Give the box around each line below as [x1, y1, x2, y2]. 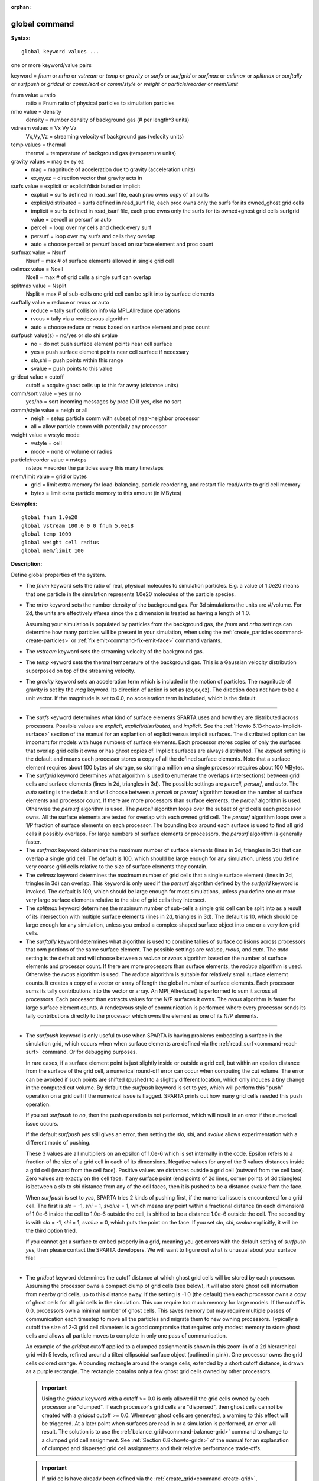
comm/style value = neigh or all [11, 406, 88, 413]
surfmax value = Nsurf [11, 249, 66, 256]
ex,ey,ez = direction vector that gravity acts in [31, 174, 143, 181]
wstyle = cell [31, 440, 62, 447]
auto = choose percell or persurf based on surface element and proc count [31, 241, 214, 248]
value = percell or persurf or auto [31, 216, 112, 223]
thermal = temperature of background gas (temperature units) [25, 149, 177, 156]
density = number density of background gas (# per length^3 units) [25, 116, 190, 124]
